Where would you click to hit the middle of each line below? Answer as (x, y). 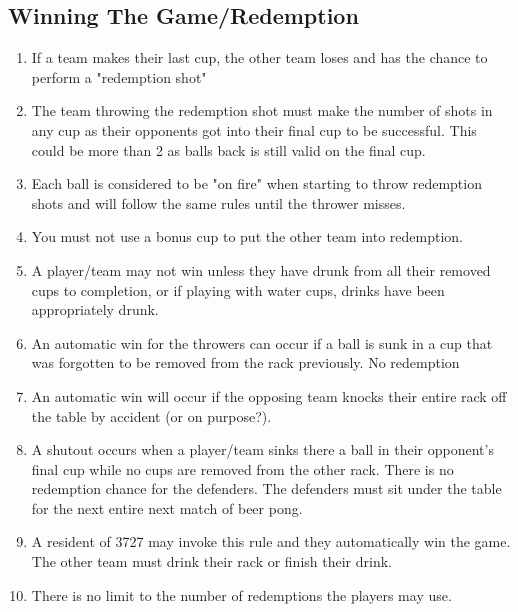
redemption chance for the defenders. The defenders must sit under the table (266, 488)
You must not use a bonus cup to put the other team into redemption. (247, 236)
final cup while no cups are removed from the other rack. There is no (242, 468)
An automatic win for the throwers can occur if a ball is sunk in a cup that (262, 342)
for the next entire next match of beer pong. (167, 507)
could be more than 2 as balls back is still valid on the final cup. (228, 149)
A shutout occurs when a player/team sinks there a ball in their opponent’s (262, 449)
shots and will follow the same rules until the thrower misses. (218, 202)
